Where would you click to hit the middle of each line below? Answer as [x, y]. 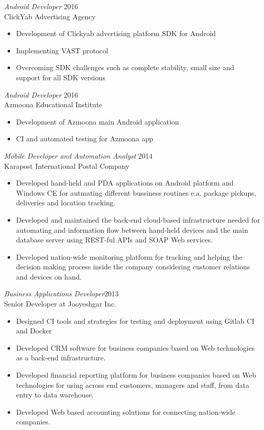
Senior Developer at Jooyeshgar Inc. [60, 304]
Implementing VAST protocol [62, 50]
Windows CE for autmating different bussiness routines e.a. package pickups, [136, 192]
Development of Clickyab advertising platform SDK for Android [116, 33]
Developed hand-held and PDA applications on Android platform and [125, 183]
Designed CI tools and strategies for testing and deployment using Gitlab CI [135, 320]
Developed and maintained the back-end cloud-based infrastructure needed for [138, 219]
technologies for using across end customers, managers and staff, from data [133, 385]
